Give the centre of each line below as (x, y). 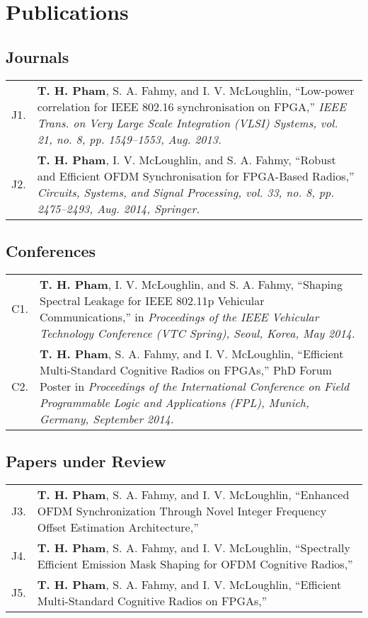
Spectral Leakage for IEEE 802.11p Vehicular (152, 300)
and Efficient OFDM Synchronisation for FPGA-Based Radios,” (196, 176)
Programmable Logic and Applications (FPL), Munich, (174, 402)
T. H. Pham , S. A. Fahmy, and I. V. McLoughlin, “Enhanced (193, 494)
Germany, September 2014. (107, 418)
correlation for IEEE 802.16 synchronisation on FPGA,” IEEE (192, 106)
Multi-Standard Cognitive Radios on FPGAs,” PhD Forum (186, 370)
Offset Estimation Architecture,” (118, 527)
